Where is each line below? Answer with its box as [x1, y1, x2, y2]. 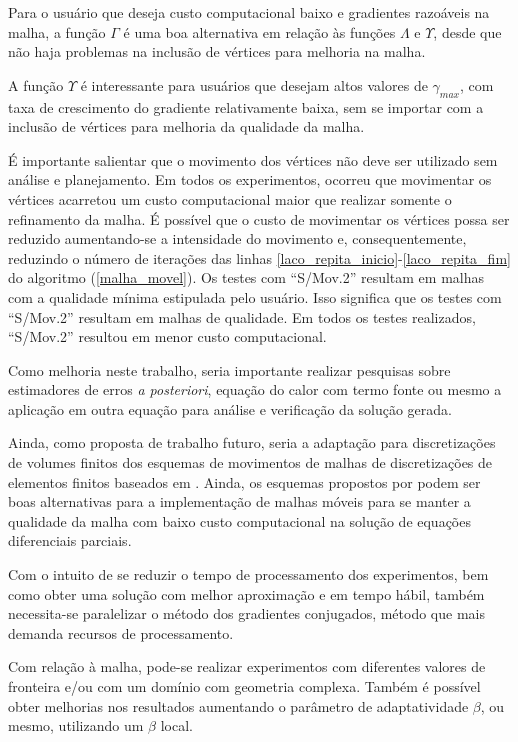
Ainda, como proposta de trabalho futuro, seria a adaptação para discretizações [8, 432, 496, 453]
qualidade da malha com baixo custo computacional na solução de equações [8, 510, 471, 531]
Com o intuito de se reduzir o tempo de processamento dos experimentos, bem [8, 564, 489, 585]
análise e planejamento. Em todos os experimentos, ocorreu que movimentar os [8, 169, 492, 190]
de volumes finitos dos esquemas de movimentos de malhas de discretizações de [8, 452, 493, 473]
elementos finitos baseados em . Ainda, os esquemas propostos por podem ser [8, 471, 481, 492]
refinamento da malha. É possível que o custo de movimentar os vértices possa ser [8, 208, 510, 229]
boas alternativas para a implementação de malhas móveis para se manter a [8, 491, 471, 512]
